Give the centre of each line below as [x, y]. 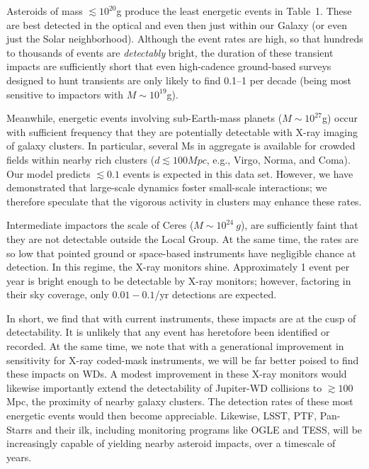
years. [19, 457]
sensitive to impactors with [65, 94]
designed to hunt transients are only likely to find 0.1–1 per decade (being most [179, 80]
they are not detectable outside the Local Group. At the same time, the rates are [182, 238]
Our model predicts [49, 173]
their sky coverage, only [58, 294]
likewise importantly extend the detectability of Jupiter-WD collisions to [164, 387]
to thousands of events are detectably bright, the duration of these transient [170, 52]
